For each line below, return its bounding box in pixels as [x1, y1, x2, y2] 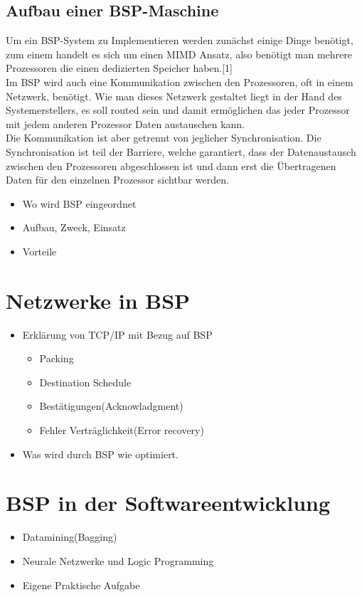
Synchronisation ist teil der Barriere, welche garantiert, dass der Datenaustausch [6, 144, 356, 159]
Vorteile [22, 243, 57, 258]
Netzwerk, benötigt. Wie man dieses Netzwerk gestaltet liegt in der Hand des [6, 88, 342, 103]
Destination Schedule [39, 374, 132, 389]
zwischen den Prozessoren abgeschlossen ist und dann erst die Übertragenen [6, 158, 336, 173]
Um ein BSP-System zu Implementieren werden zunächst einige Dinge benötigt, [6, 33, 353, 48]
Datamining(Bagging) [22, 529, 117, 544]
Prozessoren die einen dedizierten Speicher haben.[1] [6, 60, 233, 75]
